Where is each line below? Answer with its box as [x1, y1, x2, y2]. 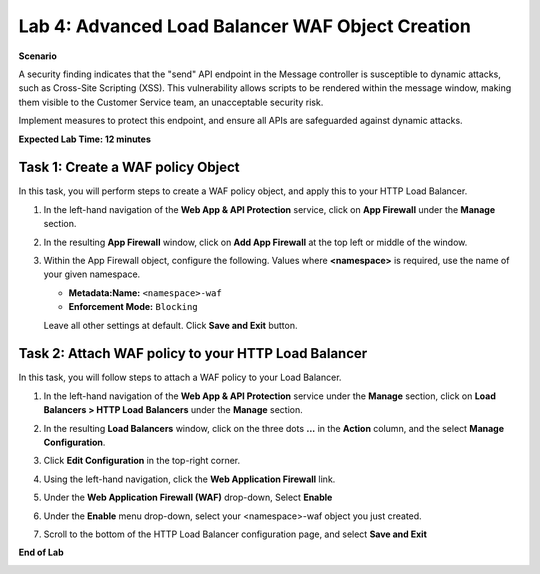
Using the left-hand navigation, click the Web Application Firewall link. [43, 473, 336, 485]
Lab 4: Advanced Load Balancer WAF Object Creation [18, 15, 472, 37]
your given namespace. [43, 268, 141, 280]
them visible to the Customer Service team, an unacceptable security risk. [18, 96, 324, 108]
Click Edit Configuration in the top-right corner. [43, 455, 241, 467]
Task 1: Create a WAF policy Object [18, 159, 240, 176]
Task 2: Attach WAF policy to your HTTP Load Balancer [18, 345, 368, 362]
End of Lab [18, 546, 64, 559]
